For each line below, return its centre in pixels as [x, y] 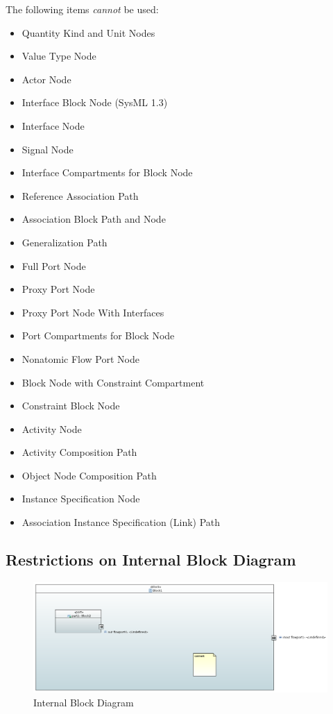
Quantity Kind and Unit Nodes [88, 32]
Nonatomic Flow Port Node [81, 358]
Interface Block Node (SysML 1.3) [95, 102]
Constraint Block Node [71, 406]
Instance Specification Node [81, 499]
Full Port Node [54, 265]
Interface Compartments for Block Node [107, 172]
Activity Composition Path [79, 452]
